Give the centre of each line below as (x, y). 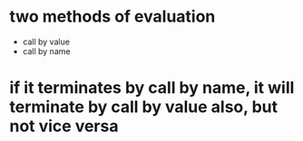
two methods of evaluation (112, 17)
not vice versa (64, 126)
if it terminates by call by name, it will (152, 88)
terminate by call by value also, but (144, 107)
